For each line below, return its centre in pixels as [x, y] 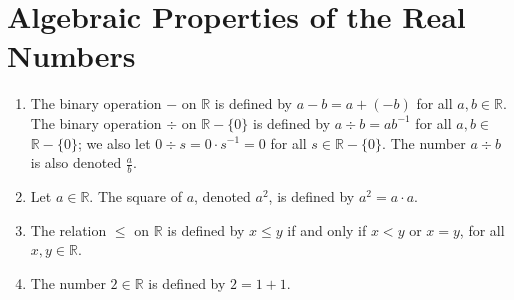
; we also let [114, 142]
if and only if [327, 229]
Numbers [71, 55]
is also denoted [76, 162]
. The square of [135, 195]
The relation [68, 229]
